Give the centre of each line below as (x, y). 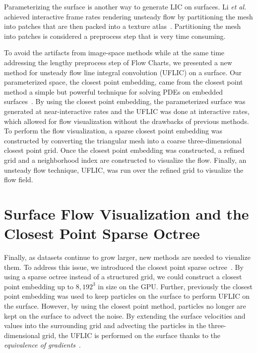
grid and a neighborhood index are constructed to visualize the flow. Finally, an (125, 160)
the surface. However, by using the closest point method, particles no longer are (125, 305)
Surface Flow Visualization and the (127, 213)
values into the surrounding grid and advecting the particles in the (105, 325)
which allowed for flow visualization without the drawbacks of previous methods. (127, 121)
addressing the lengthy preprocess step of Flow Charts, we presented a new (118, 62)
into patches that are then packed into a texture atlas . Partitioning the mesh (123, 26)
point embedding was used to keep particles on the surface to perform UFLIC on (127, 296)
